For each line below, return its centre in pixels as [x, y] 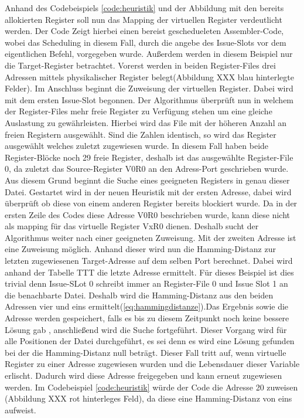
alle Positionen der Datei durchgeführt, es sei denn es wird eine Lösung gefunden [150, 341]
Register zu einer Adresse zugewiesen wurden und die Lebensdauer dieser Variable [152, 364]
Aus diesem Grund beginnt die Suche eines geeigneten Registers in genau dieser [147, 180]
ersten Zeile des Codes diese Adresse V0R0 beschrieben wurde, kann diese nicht [148, 214]
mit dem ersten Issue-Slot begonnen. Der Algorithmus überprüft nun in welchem [149, 99]
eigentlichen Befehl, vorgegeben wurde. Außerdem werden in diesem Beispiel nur [149, 54]
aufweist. [21, 409]
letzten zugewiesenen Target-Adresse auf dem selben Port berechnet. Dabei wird [149, 261]
